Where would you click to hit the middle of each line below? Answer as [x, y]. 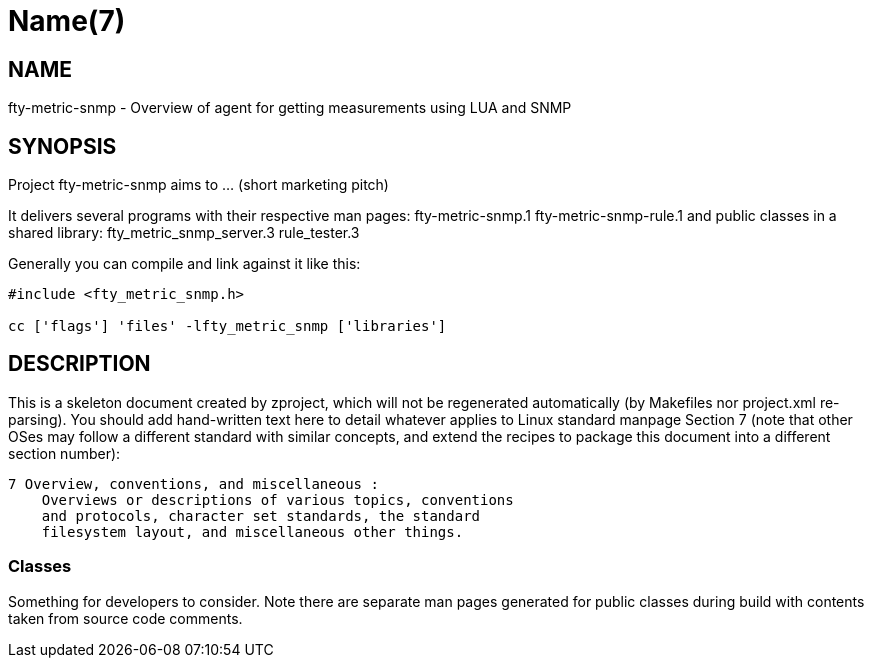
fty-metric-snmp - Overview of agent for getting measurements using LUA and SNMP [290, 108]
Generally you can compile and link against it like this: [184, 264]
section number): [64, 453]
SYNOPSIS [62, 146]
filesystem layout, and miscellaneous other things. [252, 531]
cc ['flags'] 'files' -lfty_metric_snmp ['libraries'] [227, 326]
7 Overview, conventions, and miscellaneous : [193, 483]
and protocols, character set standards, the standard [261, 515]
